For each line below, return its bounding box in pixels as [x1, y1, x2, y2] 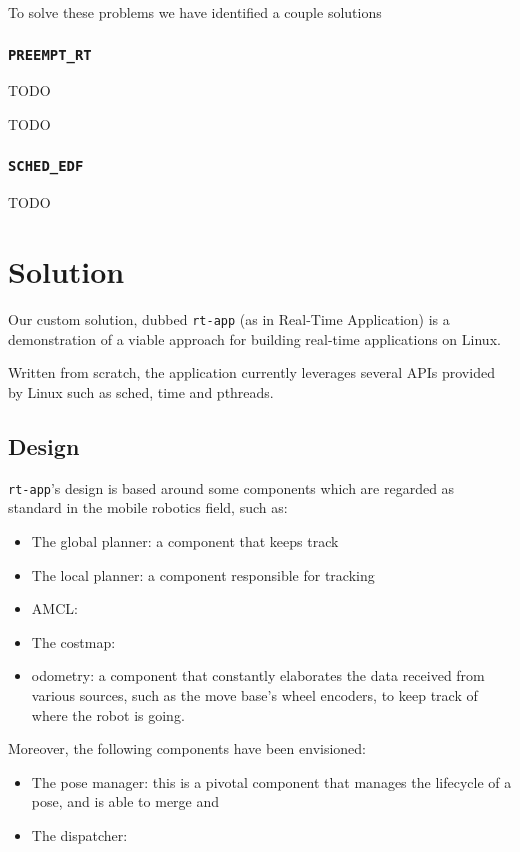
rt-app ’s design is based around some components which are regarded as [8, 477, 455, 498]
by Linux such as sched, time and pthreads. [8, 381, 274, 402]
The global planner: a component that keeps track [31, 530, 339, 551]
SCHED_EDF [8, 158, 84, 175]
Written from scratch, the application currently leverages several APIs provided [8, 362, 495, 383]
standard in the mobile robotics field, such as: [8, 497, 288, 518]
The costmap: [31, 631, 116, 652]
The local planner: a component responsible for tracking [31, 564, 375, 585]
